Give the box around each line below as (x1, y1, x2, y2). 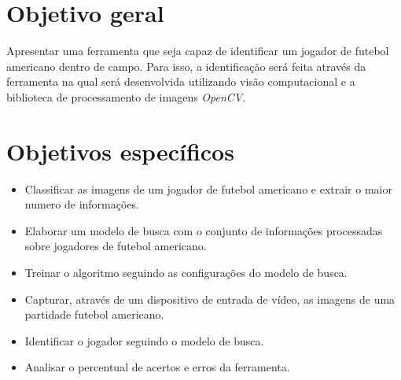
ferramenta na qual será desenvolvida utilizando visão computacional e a (6, 73, 355, 90)
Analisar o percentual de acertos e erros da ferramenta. (24, 359, 290, 375)
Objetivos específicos (6, 135, 234, 167)
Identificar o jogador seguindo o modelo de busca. (24, 332, 264, 349)
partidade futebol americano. (24, 306, 164, 323)
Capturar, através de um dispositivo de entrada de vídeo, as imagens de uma (24, 290, 395, 307)
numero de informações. (24, 196, 140, 212)
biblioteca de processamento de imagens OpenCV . (6, 88, 246, 105)
